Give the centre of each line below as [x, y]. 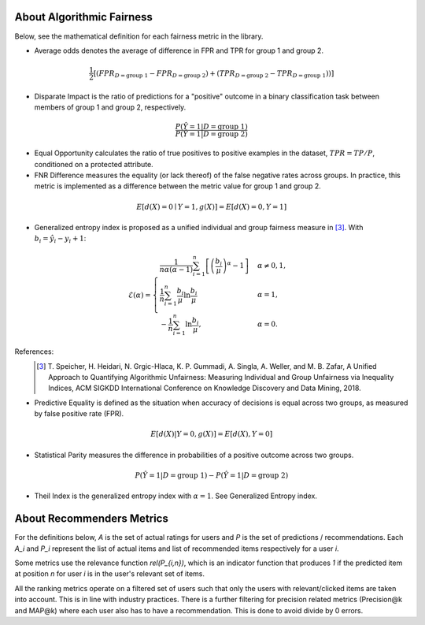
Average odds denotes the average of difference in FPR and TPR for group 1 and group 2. [179, 50]
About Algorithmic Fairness [84, 17]
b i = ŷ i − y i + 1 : [60, 239]
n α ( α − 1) [176, 270]
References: [34, 352]
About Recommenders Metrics [91, 519]
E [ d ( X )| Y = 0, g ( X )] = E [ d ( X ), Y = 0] [212, 434]
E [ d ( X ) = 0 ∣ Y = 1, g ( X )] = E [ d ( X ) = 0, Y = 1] [212, 206]
